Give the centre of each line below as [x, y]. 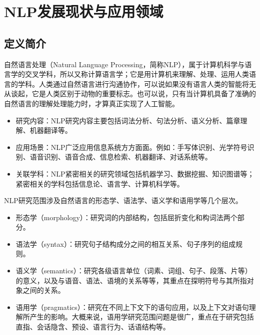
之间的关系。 [44, 290]
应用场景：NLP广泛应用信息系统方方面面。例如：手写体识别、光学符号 [131, 147]
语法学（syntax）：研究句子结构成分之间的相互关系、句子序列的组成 [125, 243]
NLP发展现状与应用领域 [84, 11]
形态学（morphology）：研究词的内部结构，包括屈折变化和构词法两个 [126, 217]
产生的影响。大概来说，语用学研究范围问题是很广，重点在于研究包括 [142, 317]
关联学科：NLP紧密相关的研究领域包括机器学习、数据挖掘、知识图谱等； [135, 173]
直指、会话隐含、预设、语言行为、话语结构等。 [93, 327]
